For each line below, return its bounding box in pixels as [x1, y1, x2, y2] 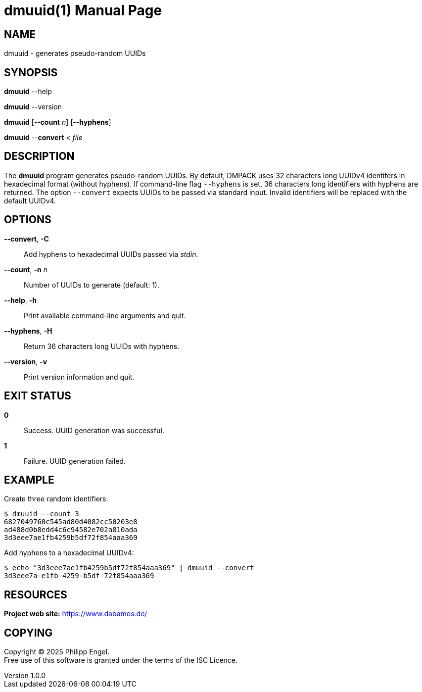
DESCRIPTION [4, 150, 75, 163]
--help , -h [4, 296, 37, 304]
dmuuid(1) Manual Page [4, 2, 162, 19]
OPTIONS [4, 213, 51, 226]
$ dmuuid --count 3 [4, 510, 79, 518]
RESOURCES [4, 588, 67, 601]
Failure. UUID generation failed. [24, 456, 126, 465]
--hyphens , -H [4, 326, 52, 335]
